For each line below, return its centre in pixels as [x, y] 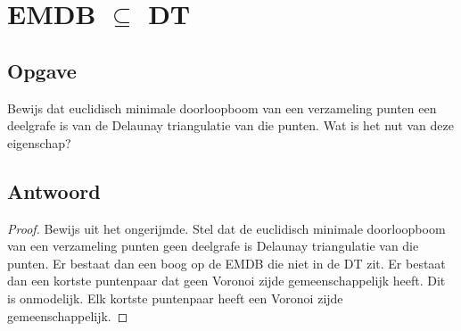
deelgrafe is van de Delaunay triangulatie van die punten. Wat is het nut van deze [230, 125]
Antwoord [54, 190]
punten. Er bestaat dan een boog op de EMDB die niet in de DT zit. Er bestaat [226, 263]
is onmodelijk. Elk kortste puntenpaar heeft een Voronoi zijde [175, 298]
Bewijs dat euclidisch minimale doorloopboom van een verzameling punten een [222, 108]
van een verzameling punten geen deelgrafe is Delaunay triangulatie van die [213, 246]
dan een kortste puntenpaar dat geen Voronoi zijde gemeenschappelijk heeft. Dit [226, 281]
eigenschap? [39, 142]
